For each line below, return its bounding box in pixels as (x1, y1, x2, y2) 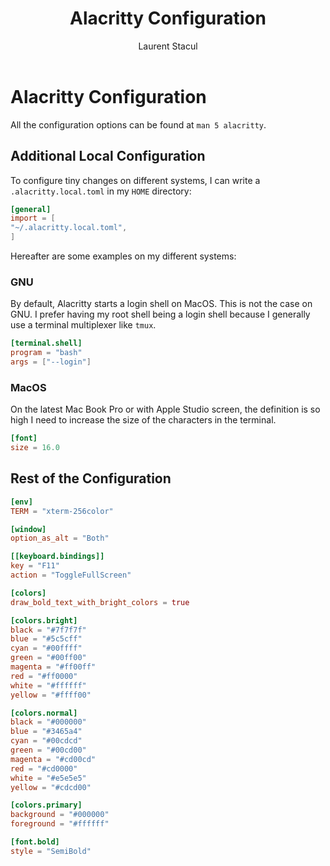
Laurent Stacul (138, 40, 198, 52)
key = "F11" (10, 561, 60, 571)
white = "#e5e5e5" (10, 773, 87, 783)
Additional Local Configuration (10, 148, 206, 165)
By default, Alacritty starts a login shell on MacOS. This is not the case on (10, 298, 313, 310)
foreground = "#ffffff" (10, 819, 110, 829)
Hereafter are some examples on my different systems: (10, 250, 237, 262)
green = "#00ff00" (10, 653, 87, 663)
